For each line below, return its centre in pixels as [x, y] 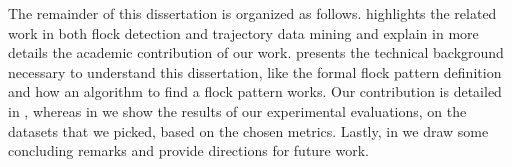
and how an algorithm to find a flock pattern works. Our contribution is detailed [255, 91]
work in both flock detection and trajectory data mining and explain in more [243, 32]
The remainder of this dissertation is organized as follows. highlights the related [252, 13]
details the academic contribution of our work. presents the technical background [256, 52]
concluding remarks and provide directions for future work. [188, 150]
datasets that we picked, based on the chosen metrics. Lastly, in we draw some [248, 130]
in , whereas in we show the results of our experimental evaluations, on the [237, 110]
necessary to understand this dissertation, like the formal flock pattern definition [255, 71]
